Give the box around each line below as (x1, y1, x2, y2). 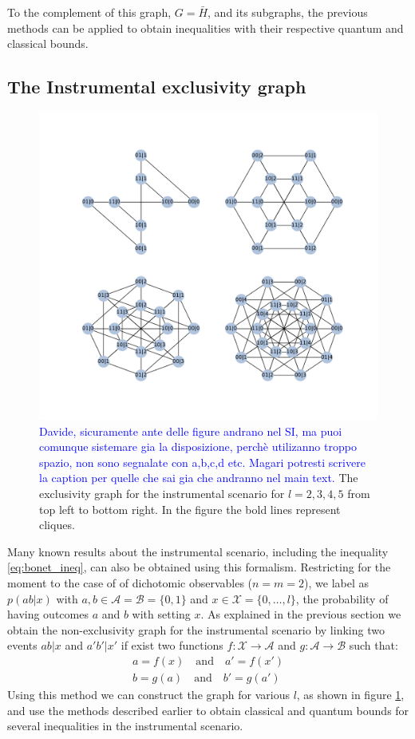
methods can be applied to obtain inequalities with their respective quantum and (7, 19, 404, 36)
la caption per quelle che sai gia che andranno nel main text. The (39, 469, 358, 486)
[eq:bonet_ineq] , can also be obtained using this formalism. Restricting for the (7, 559, 391, 575)
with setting (132, 606, 191, 622)
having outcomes (7, 606, 89, 622)
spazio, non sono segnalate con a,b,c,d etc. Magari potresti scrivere (39, 453, 366, 470)
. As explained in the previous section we (200, 606, 401, 622)
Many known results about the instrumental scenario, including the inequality (7, 543, 389, 559)
